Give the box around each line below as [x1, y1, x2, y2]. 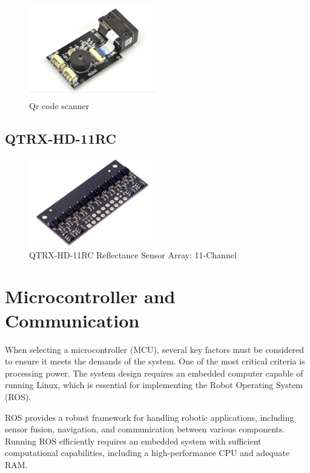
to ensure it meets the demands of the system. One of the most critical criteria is [5, 355, 305, 367]
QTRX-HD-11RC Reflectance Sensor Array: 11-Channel [29, 248, 237, 261]
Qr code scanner [29, 99, 90, 112]
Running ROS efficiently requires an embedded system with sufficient [5, 434, 262, 447]
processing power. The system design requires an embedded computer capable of [5, 366, 303, 379]
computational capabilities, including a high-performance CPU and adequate [5, 446, 290, 459]
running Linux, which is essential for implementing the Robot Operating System [5, 378, 303, 391]
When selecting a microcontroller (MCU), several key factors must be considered [5, 343, 305, 355]
